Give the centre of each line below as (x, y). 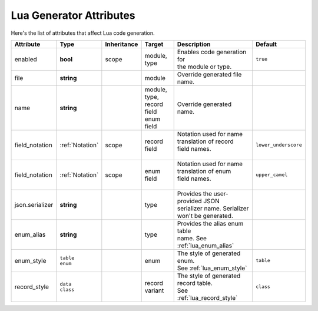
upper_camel (272, 175)
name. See (192, 238)
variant (154, 290)
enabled (26, 59)
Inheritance (122, 44)
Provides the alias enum (210, 223)
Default (266, 44)
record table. (195, 283)
